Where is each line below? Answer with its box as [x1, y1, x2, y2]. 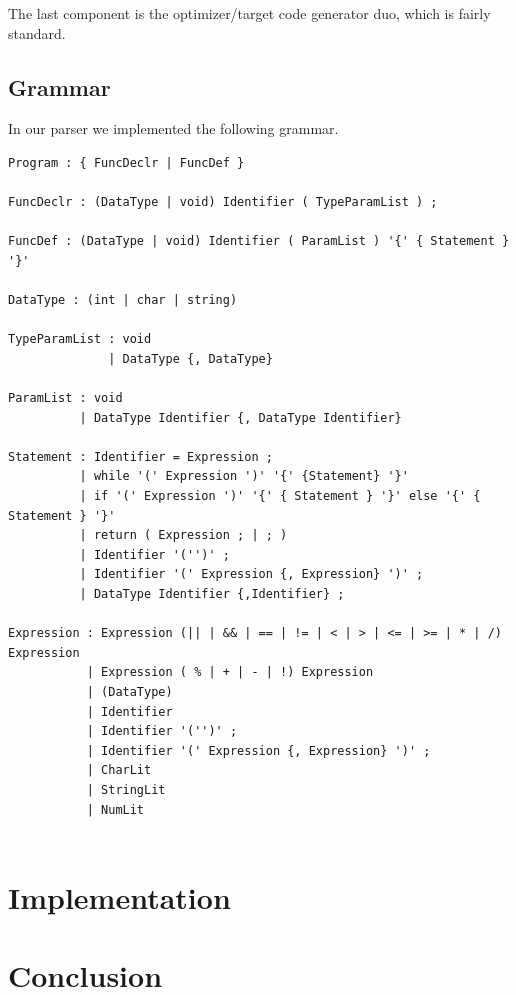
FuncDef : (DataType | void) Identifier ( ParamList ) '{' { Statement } [8, 234, 510, 249]
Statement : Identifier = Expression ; [8, 449, 273, 464]
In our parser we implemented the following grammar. [8, 118, 339, 139]
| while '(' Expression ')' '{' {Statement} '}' [79, 469, 409, 484]
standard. [8, 22, 66, 43]
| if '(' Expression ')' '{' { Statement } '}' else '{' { [79, 489, 481, 504]
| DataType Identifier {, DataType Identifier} [79, 410, 402, 425]
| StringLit [86, 782, 166, 797]
